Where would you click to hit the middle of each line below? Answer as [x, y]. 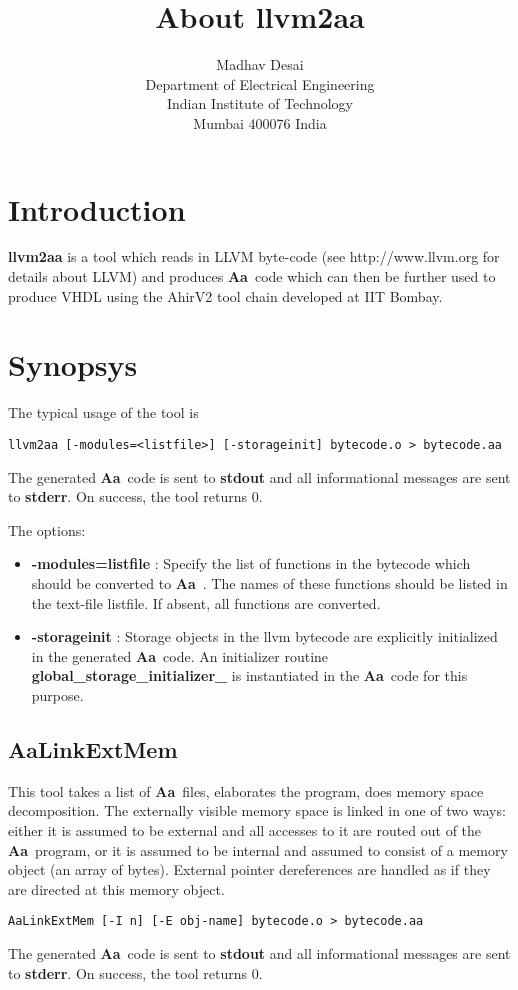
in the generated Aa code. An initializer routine [180, 655]
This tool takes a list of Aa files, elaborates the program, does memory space [246, 790]
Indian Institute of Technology [260, 103]
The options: [47, 529]
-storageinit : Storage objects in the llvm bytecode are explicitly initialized [264, 636]
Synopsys [73, 364]
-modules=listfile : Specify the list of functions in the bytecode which [251, 563]
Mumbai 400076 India [260, 122]
